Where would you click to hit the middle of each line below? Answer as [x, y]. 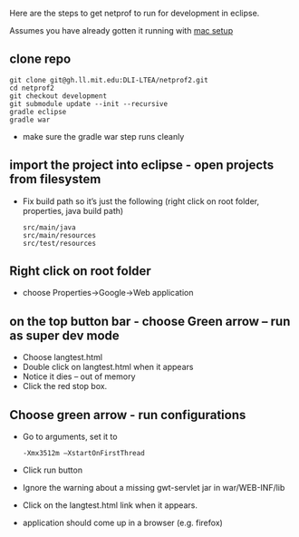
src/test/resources [59, 243]
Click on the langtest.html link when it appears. [110, 505]
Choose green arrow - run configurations [128, 415]
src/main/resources [59, 235]
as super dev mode [64, 335]
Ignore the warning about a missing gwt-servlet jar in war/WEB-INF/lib [154, 488]
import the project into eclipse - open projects [142, 166]
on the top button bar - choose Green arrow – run [150, 321]
